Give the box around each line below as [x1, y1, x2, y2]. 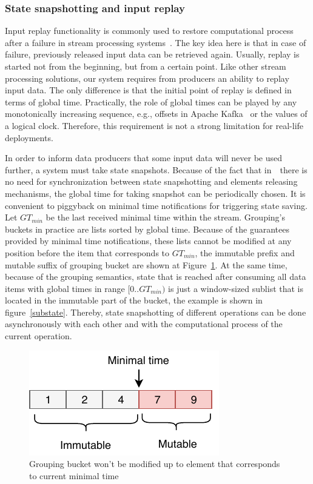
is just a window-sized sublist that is [168, 282, 304, 294]
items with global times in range [5, 282, 125, 294]
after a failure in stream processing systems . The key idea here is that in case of [5, 36, 306, 48]
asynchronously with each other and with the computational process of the [5, 317, 283, 330]
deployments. [5, 131, 53, 144]
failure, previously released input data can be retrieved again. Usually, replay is [5, 48, 300, 61]
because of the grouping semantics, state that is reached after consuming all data [5, 270, 306, 283]
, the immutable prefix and [195, 246, 295, 259]
